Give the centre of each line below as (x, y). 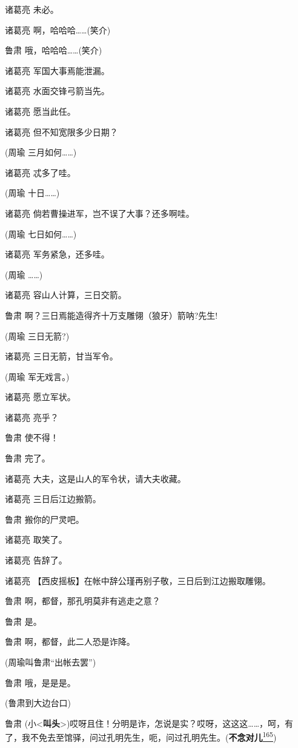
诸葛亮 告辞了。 (36, 560)
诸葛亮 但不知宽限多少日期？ (61, 131)
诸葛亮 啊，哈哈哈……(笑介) (58, 29)
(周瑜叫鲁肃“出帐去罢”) (51, 662)
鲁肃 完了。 (28, 458)
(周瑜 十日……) (32, 193)
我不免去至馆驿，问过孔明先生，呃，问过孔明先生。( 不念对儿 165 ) (149, 736)
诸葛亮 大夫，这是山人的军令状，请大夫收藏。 (95, 478)
